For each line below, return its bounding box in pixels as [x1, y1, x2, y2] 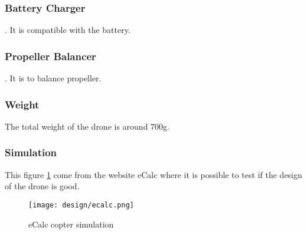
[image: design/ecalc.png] [28, 200, 134, 209]
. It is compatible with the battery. [5, 24, 130, 36]
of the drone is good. [5, 180, 80, 192]
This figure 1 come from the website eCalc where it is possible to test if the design [5, 168, 302, 180]
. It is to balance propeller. [5, 72, 102, 84]
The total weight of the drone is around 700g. [5, 120, 169, 132]
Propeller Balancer [5, 48, 96, 63]
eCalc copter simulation [28, 217, 114, 230]
